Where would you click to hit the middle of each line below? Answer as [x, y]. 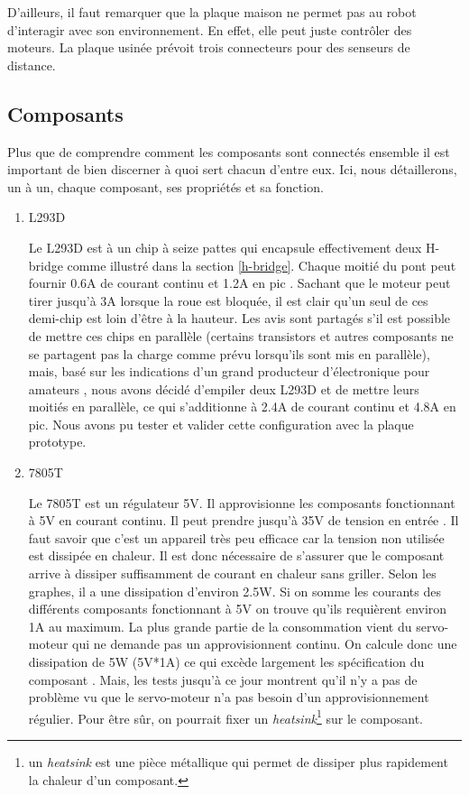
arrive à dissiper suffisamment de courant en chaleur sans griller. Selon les [232, 573]
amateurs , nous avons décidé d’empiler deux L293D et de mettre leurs [224, 388]
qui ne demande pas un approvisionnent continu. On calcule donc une [265, 644]
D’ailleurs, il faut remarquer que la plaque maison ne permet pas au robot [212, 12]
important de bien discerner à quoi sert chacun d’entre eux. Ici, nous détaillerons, [232, 169]
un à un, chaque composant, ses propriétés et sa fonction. [166, 186]
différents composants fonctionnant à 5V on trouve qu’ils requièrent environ [238, 609]
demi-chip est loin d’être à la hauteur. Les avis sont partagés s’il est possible [239, 318]
